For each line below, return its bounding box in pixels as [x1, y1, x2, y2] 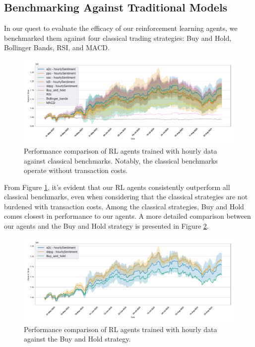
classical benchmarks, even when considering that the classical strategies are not [4, 191, 248, 202]
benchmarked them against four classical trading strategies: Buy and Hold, [4, 32, 232, 43]
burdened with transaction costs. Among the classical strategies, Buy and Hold [4, 201, 244, 211]
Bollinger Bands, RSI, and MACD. [4, 42, 110, 53]
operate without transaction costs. [24, 165, 128, 175]
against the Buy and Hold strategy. [24, 334, 131, 344]
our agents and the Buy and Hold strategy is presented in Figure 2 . [4, 221, 209, 231]
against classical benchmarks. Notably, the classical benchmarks [24, 155, 218, 166]
